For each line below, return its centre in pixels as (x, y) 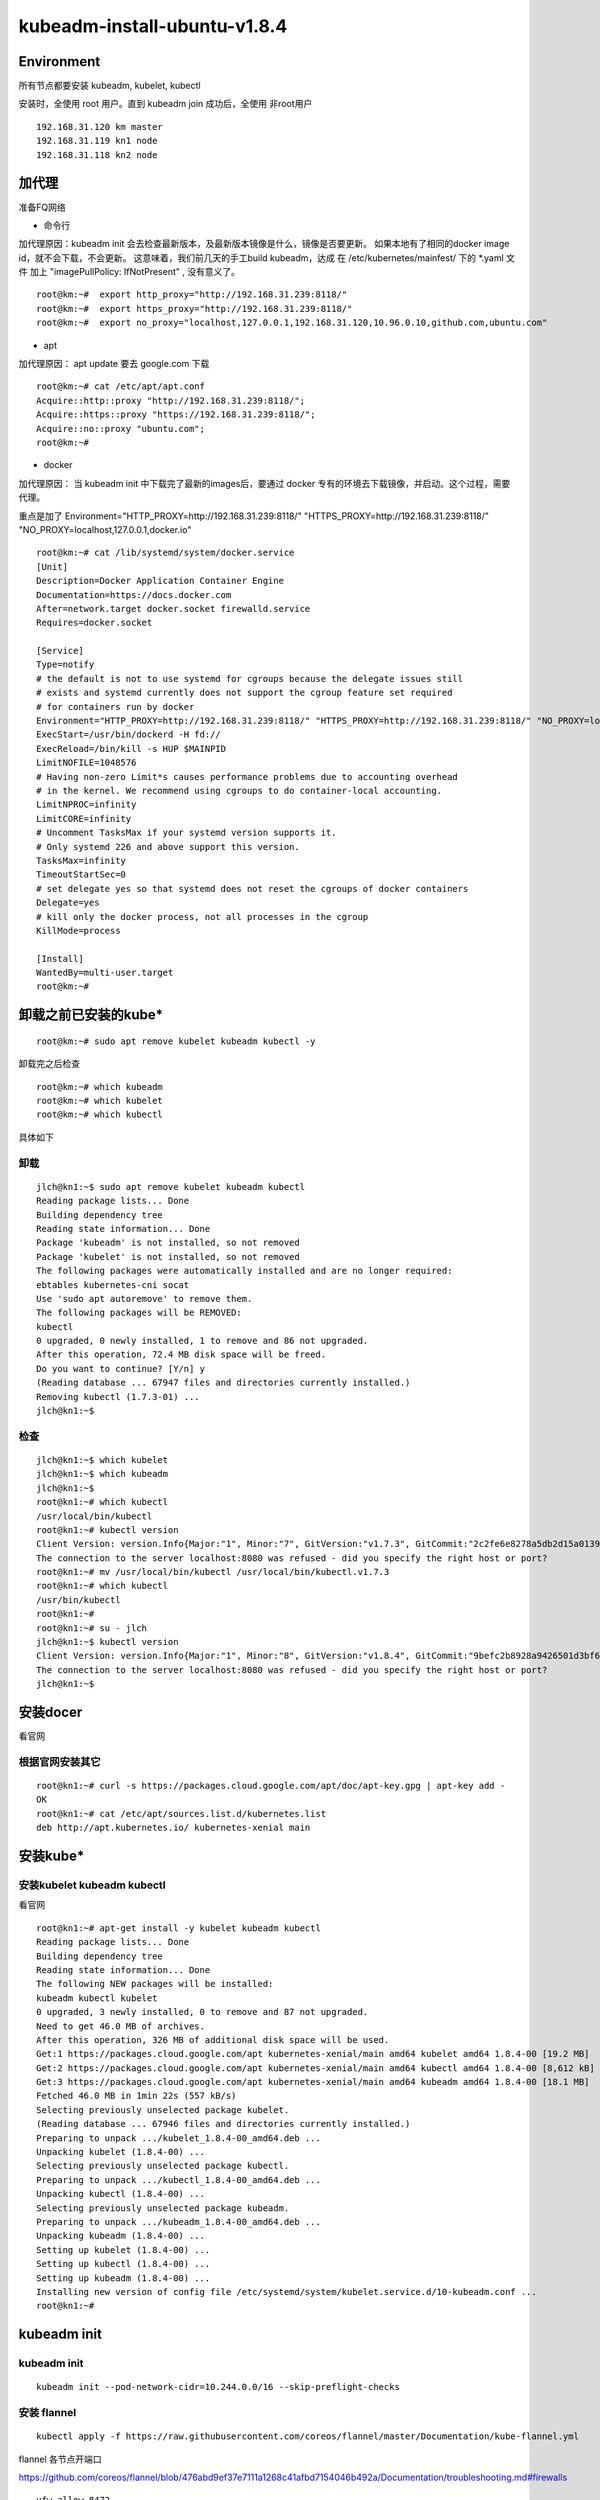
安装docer (50, 1712)
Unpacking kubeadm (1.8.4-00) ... (120, 2236)
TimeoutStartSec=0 (81, 874)
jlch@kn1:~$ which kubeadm (102, 1474)
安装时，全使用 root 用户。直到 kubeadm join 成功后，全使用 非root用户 (165, 104)
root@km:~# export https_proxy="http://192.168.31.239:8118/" (194, 308)
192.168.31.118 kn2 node (97, 154)
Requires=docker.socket (94, 623)
